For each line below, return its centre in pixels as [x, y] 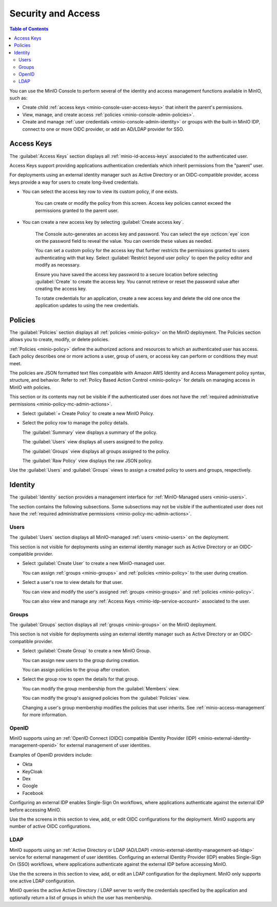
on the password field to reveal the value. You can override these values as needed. [124, 241]
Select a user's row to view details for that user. [73, 582]
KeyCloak [33, 771]
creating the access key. [61, 289]
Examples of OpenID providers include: [51, 755]
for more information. [45, 715]
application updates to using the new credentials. [87, 306]
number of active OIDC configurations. [50, 826]
